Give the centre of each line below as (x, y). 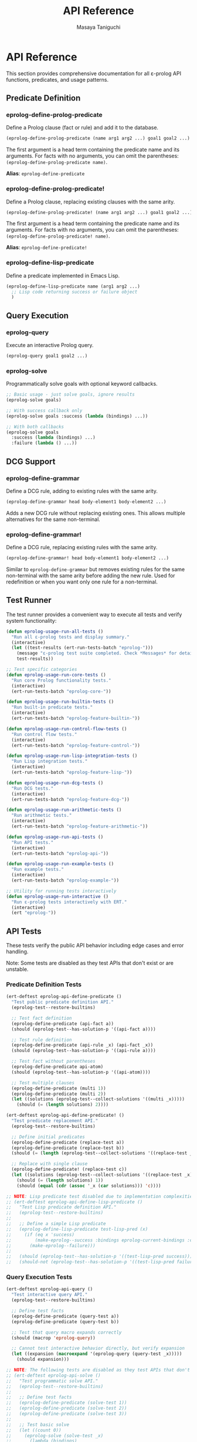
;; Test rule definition (42, 1040)
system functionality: (31, 620)
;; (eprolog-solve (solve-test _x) (55, 1436)
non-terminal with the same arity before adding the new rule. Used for (91, 575)
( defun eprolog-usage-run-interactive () (57, 896)
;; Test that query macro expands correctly (67, 1332)
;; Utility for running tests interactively (61, 891)
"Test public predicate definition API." (63, 1002)
